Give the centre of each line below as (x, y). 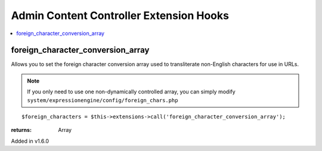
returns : (21, 130)
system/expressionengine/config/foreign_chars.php (103, 100)
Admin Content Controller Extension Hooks (120, 15)
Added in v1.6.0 (30, 141)
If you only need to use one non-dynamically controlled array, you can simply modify (131, 92)
